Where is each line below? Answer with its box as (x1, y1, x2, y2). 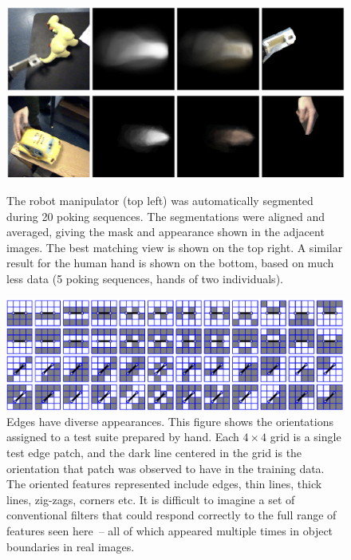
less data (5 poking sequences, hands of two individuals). (6, 270, 283, 286)
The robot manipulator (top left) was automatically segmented (6, 191, 314, 208)
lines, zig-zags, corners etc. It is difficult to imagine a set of (6, 491, 295, 507)
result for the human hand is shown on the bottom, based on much (6, 254, 334, 271)
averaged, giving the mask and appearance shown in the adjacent (6, 223, 325, 240)
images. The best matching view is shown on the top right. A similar (6, 239, 343, 255)
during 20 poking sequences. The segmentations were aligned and (6, 207, 325, 224)
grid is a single (270, 428, 341, 445)
